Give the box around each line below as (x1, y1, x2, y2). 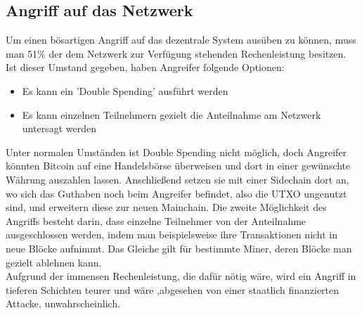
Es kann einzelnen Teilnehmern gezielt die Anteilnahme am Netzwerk (22, 107, 321, 122)
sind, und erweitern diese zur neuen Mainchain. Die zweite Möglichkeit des (6, 200, 327, 214)
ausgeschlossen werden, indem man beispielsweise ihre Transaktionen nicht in (6, 227, 338, 242)
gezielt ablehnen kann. (6, 255, 102, 269)
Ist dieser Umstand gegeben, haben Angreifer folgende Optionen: (6, 60, 285, 75)
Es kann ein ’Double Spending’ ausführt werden (22, 83, 228, 98)
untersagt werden (22, 121, 96, 136)
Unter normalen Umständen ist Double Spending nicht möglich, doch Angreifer (6, 144, 347, 159)
